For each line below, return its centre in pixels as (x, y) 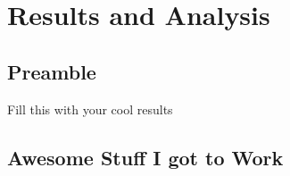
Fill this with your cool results (90, 109)
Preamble (52, 71)
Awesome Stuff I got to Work (145, 157)
